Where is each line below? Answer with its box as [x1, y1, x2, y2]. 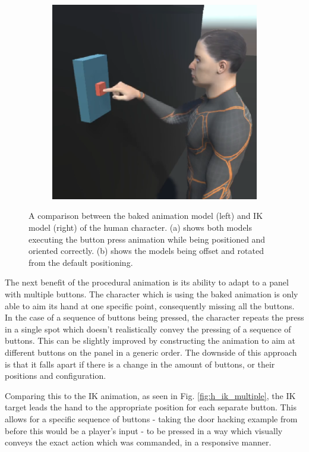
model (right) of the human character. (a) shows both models [29, 221, 253, 234]
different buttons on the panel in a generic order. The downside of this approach [5, 346, 297, 358]
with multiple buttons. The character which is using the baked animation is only [5, 288, 298, 300]
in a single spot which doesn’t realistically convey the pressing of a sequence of [5, 322, 291, 335]
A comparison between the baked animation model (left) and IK [29, 209, 263, 222]
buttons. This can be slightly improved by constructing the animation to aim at [5, 334, 295, 347]
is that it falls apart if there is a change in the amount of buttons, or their [5, 357, 275, 370]
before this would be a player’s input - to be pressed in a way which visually [5, 424, 283, 437]
